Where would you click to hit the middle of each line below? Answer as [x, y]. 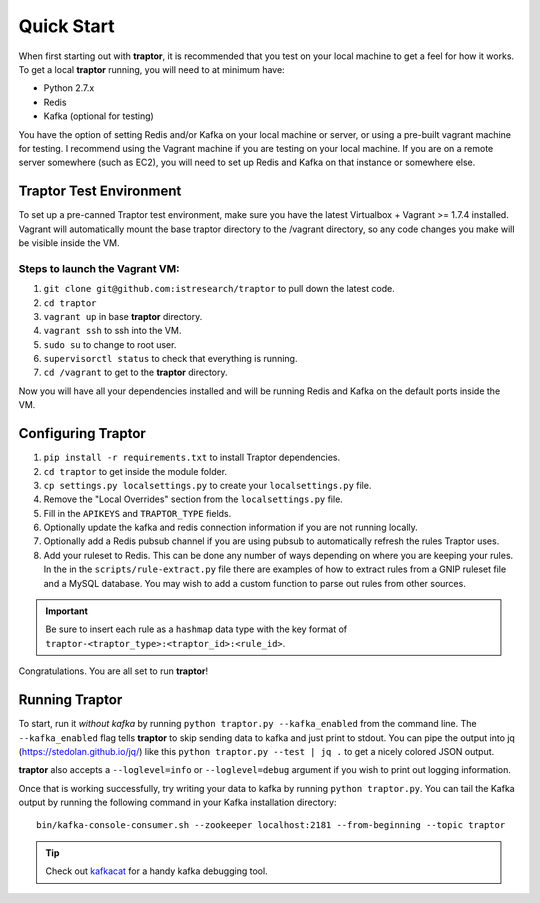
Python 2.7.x [69, 88]
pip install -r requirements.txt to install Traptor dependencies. [192, 457]
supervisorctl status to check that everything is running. [170, 359]
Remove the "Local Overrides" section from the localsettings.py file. [193, 499]
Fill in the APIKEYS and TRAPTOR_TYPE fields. [137, 513]
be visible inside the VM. [69, 242]
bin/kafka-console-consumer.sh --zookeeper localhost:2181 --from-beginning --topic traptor [271, 825]
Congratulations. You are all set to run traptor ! [113, 671]
